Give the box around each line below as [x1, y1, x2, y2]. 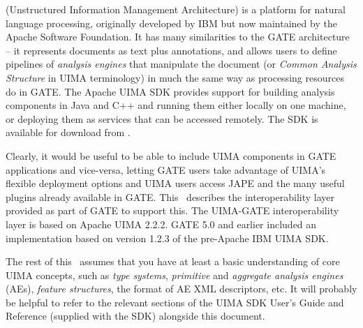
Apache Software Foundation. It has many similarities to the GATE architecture [6, 29, 350, 44]
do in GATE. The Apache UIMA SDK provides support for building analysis [6, 84, 335, 98]
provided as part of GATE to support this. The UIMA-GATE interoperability [6, 203, 339, 218]
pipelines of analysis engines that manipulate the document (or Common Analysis [6, 57, 357, 71]
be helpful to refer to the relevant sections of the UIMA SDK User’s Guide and [6, 295, 344, 309]
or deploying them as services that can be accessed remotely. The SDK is [6, 111, 318, 126]
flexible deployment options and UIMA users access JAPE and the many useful [6, 176, 345, 191]
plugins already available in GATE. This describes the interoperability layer [6, 189, 335, 204]
